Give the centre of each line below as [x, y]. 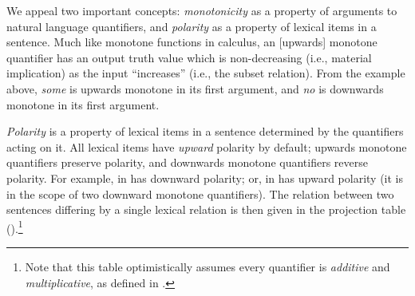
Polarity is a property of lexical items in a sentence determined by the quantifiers [205, 131]
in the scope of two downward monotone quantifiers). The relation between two [200, 193]
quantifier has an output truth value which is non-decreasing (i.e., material [189, 57]
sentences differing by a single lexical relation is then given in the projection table [206, 209]
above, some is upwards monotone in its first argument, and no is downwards [195, 88]
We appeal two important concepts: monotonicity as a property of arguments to [202, 10]
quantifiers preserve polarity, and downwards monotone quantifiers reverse [187, 162]
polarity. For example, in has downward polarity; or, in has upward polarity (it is [205, 178]
